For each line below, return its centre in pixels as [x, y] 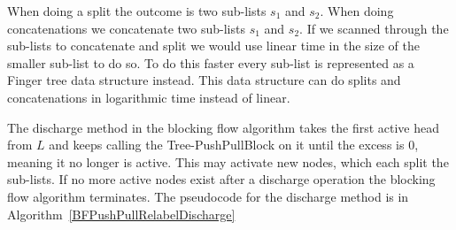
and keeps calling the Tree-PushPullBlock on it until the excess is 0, [234, 145]
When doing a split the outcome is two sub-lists [137, 11]
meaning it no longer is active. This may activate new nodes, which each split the [228, 161]
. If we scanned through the [374, 28]
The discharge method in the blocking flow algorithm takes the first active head [223, 127]
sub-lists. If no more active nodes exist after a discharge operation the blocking [221, 179]
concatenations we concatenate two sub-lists [126, 28]
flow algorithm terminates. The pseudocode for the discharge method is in [208, 196]
